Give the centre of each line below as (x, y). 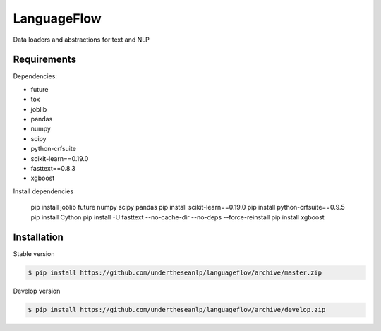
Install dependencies (43, 191)
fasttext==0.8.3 (53, 168)
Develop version (37, 291)
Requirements (45, 60)
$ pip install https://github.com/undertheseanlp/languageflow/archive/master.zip (175, 273)
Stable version (34, 254)
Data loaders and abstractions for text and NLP (81, 40)
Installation (38, 237)
